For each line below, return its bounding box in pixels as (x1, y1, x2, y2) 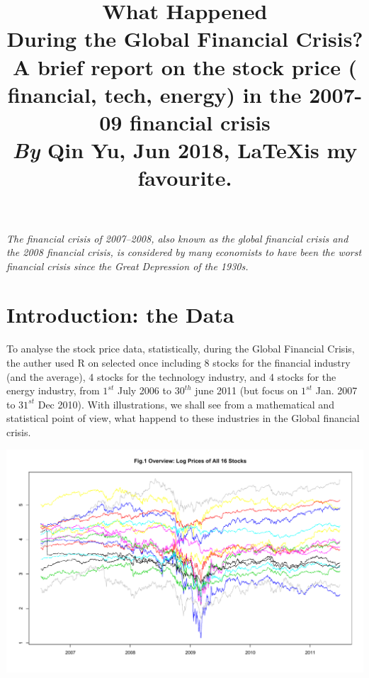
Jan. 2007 (315, 383, 358, 398)
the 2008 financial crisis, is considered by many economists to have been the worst (6, 245, 362, 260)
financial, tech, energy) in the (7, 79, 302, 109)
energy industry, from (6, 383, 100, 398)
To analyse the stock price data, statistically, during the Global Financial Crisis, (6, 341, 355, 356)
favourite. (137, 163, 232, 192)
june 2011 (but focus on (195, 383, 298, 398)
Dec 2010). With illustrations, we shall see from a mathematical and (38, 396, 334, 411)
